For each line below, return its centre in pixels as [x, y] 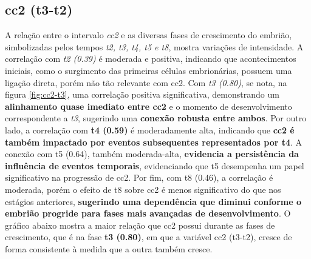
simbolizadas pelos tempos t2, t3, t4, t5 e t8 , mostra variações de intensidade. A [154, 46]
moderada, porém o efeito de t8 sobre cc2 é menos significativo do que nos [143, 189]
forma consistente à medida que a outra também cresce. [109, 248]
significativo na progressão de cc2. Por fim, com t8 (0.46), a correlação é [139, 177]
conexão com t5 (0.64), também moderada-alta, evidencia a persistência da [152, 154]
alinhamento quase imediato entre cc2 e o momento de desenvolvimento [149, 106]
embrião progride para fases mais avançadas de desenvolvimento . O [148, 213]
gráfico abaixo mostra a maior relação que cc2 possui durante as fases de [140, 225]
